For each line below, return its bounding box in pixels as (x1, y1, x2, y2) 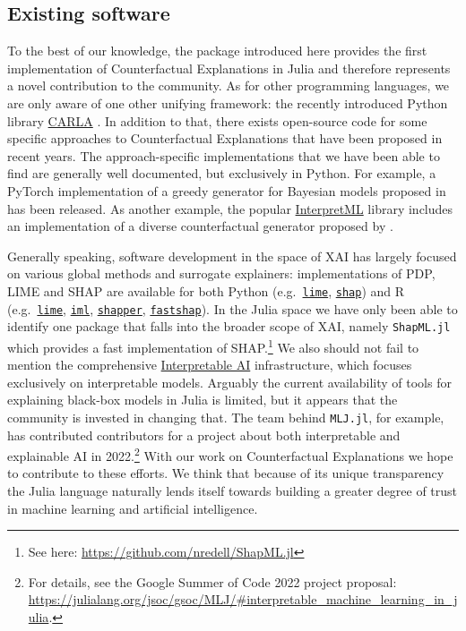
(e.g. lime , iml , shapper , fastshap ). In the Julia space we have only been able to (7, 299, 458, 318)
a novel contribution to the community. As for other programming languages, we (7, 76, 450, 95)
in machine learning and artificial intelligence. (7, 499, 258, 517)
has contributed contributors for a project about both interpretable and (7, 425, 401, 444)
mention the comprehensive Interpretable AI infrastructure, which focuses (7, 355, 412, 374)
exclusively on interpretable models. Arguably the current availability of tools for (7, 372, 452, 391)
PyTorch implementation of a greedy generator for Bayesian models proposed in (7, 181, 446, 200)
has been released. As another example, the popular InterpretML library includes (7, 199, 453, 217)
